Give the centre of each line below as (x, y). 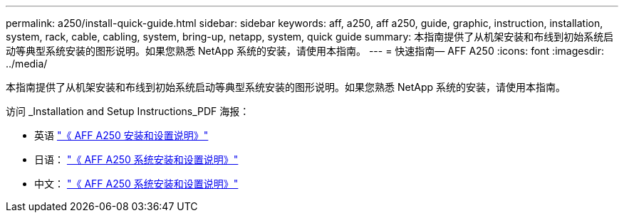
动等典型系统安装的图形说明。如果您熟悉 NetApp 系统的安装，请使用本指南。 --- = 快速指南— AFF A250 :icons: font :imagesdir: (305, 51)
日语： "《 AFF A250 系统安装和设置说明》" (136, 159)
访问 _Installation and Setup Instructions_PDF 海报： (128, 111)
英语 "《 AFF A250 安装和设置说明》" (121, 135)
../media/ (27, 64)
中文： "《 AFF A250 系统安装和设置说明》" (136, 184)
